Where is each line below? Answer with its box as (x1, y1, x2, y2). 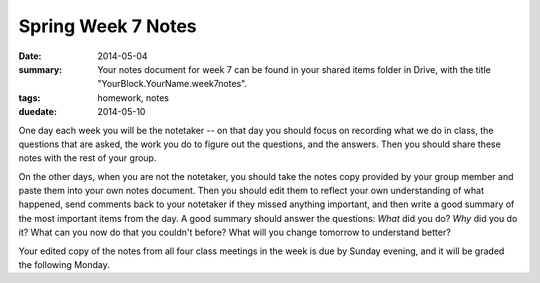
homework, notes (97, 91, 170, 104)
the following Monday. (18, 259, 110, 271)
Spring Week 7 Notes (18, 15, 197, 37)
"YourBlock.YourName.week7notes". (97, 78, 248, 90)
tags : (18, 91, 41, 104)
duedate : (18, 106, 57, 118)
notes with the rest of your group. (18, 152, 157, 164)
